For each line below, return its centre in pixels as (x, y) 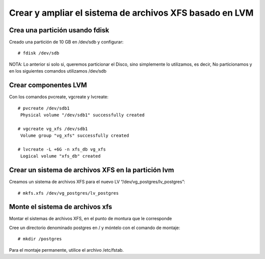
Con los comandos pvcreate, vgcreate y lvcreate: (59, 97)
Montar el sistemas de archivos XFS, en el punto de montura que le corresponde (91, 219)
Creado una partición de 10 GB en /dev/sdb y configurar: (66, 42)
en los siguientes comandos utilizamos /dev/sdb (58, 71)
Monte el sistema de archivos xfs (61, 207)
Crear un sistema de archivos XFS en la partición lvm (92, 170)
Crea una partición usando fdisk (59, 30)
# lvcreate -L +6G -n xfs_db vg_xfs (62, 149)
